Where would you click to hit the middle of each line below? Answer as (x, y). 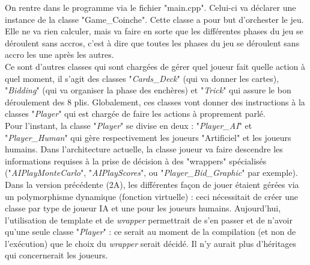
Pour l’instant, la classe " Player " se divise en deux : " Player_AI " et (129, 125)
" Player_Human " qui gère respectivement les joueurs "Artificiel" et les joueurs (148, 137)
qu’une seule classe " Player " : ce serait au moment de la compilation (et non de (150, 232)
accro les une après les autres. (59, 55)
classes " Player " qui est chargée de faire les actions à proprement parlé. (135, 114)
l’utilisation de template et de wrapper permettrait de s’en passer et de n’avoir (149, 220)
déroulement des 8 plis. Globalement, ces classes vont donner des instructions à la (155, 101)
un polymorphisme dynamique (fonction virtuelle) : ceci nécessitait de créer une (152, 196)
